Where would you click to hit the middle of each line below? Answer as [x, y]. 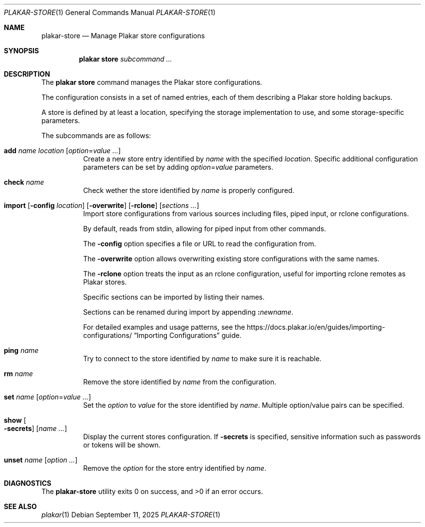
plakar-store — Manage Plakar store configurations [123, 36]
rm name [18, 374]
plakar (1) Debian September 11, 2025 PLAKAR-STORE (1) [131, 515]
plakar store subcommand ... [125, 59]
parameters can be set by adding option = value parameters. [178, 167]
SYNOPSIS [22, 51]
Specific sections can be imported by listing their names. [174, 297]
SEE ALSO [20, 506]
